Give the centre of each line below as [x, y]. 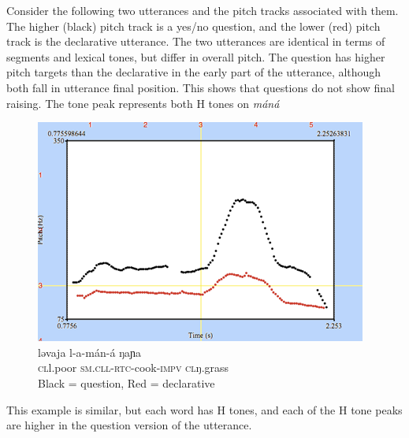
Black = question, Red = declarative [126, 382]
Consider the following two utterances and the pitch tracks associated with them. [203, 10]
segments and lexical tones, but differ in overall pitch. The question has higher [196, 56]
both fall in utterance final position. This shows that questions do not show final [201, 87]
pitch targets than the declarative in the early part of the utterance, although [194, 72]
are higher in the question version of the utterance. [129, 425]
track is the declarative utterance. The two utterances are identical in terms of [196, 41]
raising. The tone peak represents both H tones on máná [143, 103]
